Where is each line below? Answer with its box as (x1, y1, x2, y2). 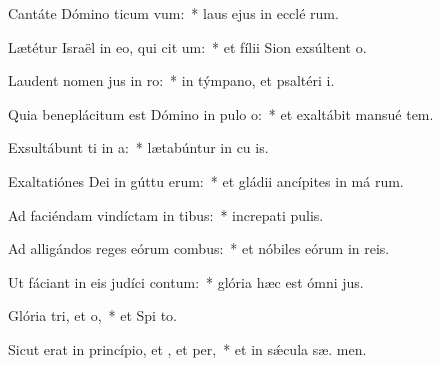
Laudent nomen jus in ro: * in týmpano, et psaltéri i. (8, 70, 335, 91)
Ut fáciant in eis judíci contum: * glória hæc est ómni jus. (8, 271, 364, 292)
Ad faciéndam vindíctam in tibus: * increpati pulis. (8, 204, 324, 225)
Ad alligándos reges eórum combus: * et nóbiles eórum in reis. (8, 238, 390, 259)
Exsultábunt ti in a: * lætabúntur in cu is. (8, 137, 269, 158)
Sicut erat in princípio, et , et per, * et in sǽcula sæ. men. (8, 338, 367, 359)
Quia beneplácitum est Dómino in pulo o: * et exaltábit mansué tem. (8, 103, 434, 124)
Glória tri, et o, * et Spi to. (8, 305, 177, 326)
